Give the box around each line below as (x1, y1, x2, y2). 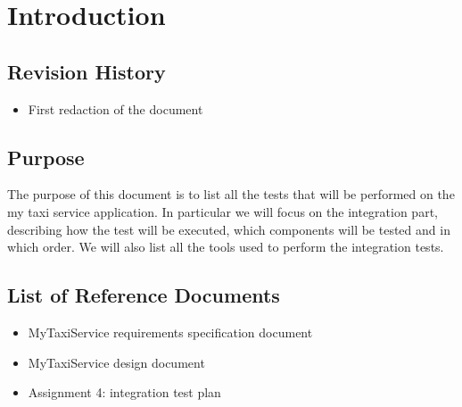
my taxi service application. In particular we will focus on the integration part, (7, 202, 438, 220)
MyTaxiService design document (28, 353, 205, 371)
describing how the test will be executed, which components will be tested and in (7, 220, 450, 238)
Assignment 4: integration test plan (28, 383, 221, 402)
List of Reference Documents (7, 281, 280, 309)
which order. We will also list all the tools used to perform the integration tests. (7, 237, 444, 256)
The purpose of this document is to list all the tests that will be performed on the (7, 185, 455, 203)
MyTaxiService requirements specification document (28, 322, 313, 341)
